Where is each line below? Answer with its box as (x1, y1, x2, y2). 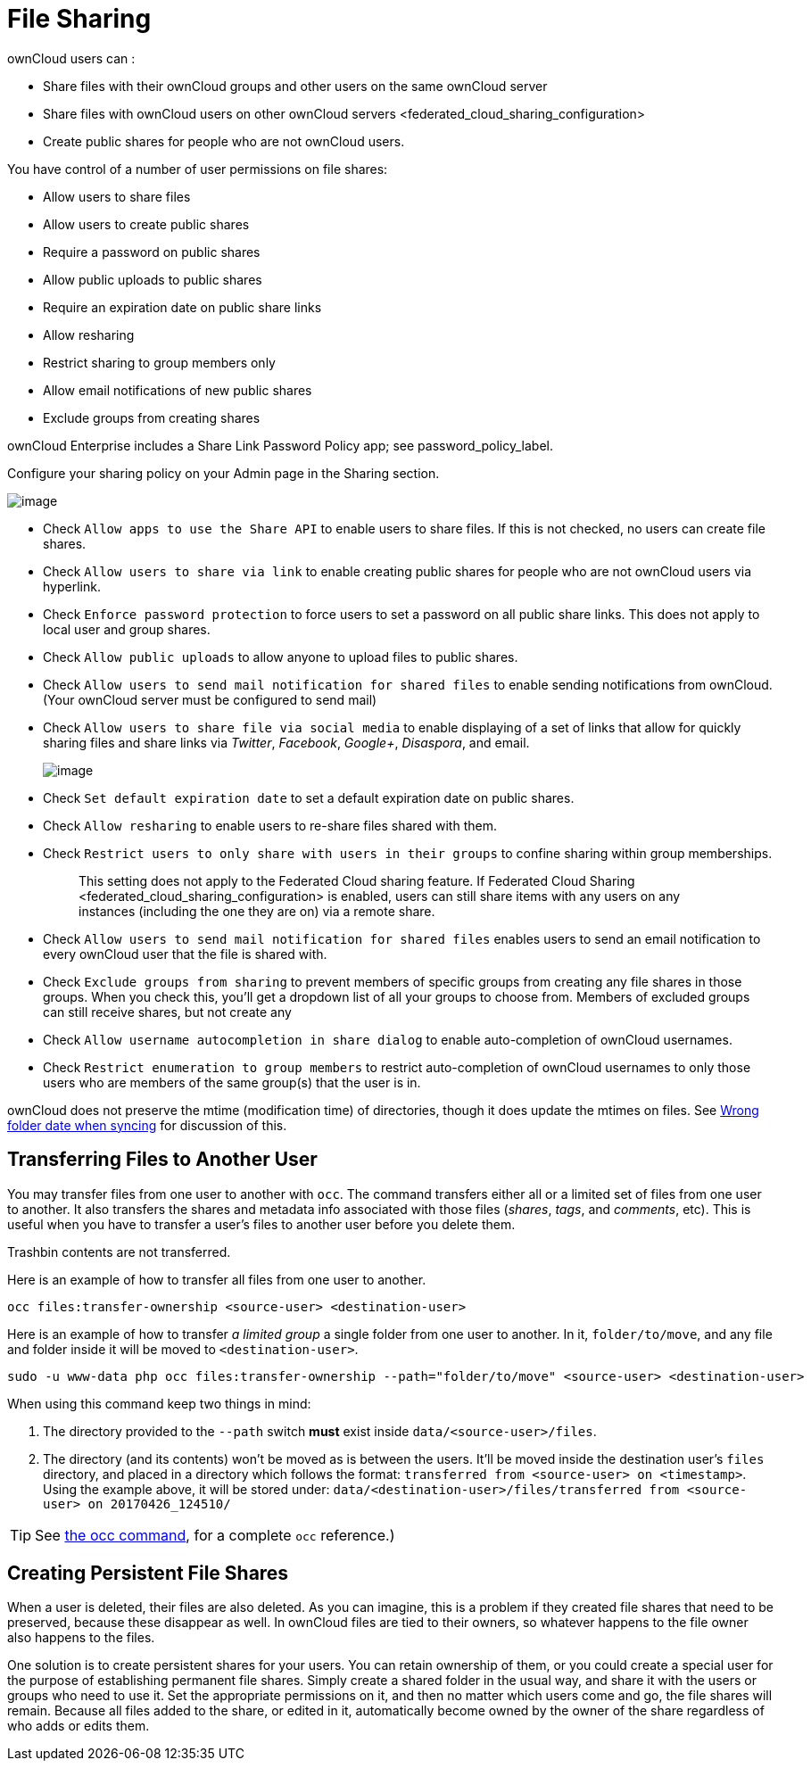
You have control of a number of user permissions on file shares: (7, 161, 388, 177)
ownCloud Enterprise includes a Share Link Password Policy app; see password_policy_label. (7, 437, 553, 453)
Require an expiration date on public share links (43, 299, 322, 315)
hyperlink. (43, 578, 101, 594)
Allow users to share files (43, 188, 191, 204)
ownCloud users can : (7, 50, 136, 66)
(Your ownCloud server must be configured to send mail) (43, 691, 377, 707)
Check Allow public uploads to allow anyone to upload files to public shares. (43, 649, 518, 665)
